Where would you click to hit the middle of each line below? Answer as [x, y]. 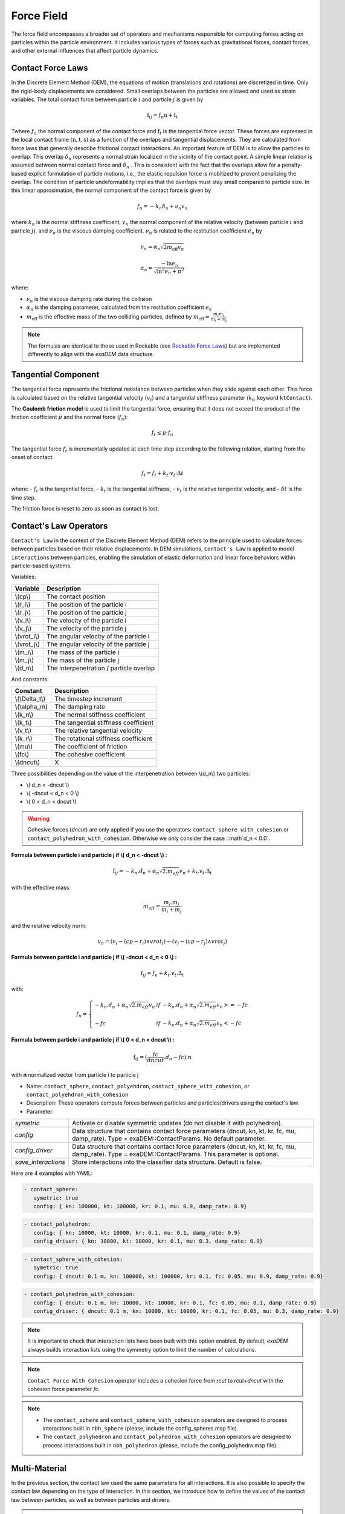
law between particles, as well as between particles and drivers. [91, 1499]
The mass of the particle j [83, 660]
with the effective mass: [41, 888]
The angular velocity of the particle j [98, 644]
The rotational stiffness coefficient [103, 739]
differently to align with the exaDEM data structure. [91, 354]
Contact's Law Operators [60, 526]
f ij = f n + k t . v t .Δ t [162, 974]
